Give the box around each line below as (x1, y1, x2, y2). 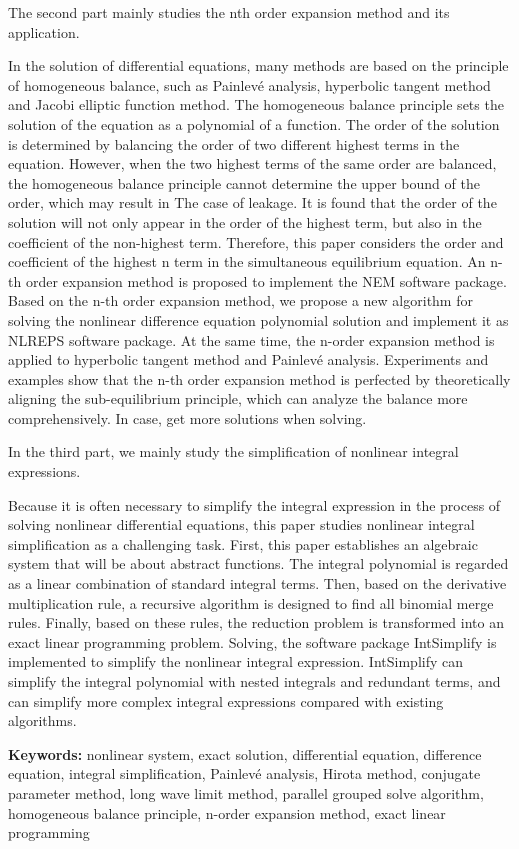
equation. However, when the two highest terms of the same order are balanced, (8, 153, 497, 174)
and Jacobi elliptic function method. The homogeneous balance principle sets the (8, 94, 504, 115)
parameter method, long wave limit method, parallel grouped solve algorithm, (8, 782, 484, 803)
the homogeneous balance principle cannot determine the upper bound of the (8, 172, 480, 193)
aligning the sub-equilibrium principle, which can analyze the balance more (8, 388, 468, 409)
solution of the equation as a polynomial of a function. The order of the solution (8, 113, 500, 134)
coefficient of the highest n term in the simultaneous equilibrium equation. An (8, 251, 486, 272)
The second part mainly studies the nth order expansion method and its (8, 2, 450, 22)
